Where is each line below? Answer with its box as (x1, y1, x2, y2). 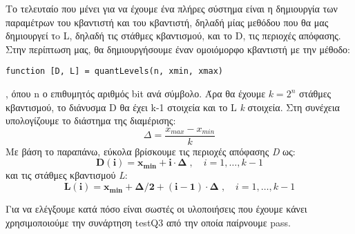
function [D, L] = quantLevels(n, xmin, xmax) (6, 66, 223, 77)
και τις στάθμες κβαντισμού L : (6, 168, 128, 182)
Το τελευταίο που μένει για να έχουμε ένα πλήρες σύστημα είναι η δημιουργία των (6, 1, 338, 15)
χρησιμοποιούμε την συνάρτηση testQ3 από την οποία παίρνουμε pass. (6, 215, 291, 229)
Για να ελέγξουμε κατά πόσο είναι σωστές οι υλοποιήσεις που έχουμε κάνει (6, 202, 307, 216)
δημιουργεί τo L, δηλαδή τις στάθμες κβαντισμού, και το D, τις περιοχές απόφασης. (6, 28, 341, 43)
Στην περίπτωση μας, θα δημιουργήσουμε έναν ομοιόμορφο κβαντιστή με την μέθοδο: (6, 41, 350, 56)
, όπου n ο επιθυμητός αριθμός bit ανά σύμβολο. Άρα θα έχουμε (6, 86, 266, 101)
